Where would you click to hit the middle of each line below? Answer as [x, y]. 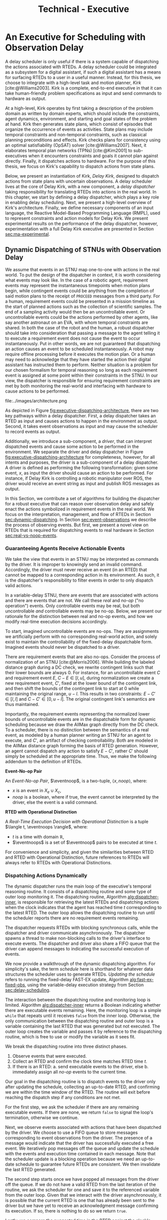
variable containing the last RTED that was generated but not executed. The [83, 1026]
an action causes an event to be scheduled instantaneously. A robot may [80, 349]
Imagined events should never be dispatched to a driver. [63, 647]
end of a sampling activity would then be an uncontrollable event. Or [75, 311]
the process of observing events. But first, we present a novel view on [77, 525]
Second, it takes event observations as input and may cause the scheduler [82, 426]
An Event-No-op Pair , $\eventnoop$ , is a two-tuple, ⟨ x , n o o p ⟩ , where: [76, 781]
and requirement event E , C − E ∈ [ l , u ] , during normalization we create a [80, 678]
